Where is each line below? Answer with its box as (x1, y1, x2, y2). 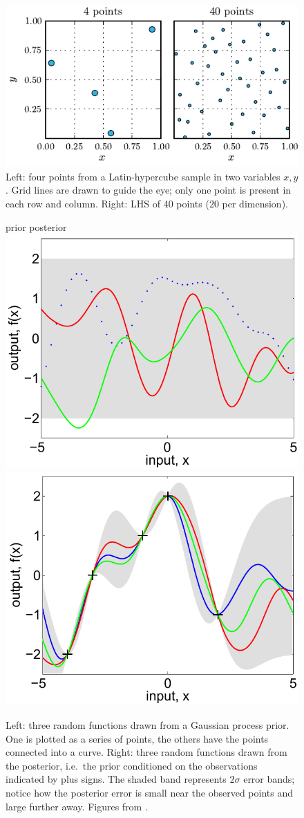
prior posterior (6, 219, 67, 234)
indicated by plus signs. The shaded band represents (6, 772, 227, 786)
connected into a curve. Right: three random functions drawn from (6, 745, 287, 759)
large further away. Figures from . (6, 799, 148, 813)
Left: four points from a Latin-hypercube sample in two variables (6, 169, 281, 183)
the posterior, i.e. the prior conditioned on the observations (6, 758, 258, 772)
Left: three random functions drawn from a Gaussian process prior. (6, 717, 289, 732)
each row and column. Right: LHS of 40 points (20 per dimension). (6, 196, 288, 210)
